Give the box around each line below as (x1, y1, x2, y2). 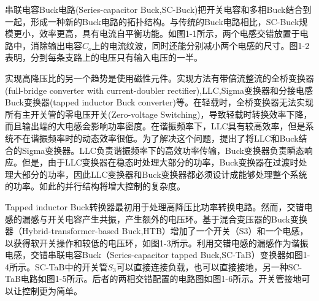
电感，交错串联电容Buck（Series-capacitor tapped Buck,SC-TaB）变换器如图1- (5, 248, 310, 261)
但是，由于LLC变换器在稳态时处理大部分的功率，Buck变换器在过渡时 (21, 156, 299, 169)
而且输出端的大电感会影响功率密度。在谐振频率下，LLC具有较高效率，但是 (5, 120, 306, 132)
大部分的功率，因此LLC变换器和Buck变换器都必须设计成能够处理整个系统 (13, 167, 307, 180)
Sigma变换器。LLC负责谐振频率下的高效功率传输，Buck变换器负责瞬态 (21, 143, 304, 156)
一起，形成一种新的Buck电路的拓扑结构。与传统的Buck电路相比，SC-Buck (5, 15, 299, 28)
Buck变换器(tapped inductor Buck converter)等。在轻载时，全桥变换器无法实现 (5, 96, 313, 109)
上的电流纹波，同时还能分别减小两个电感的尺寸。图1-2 (91, 39, 310, 51)
